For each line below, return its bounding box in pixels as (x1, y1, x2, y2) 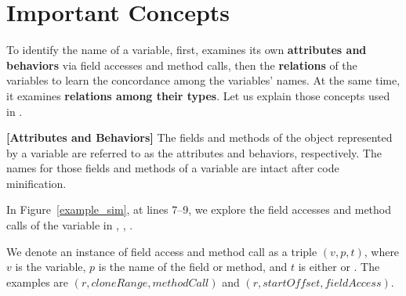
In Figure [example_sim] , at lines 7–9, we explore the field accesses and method (6, 201, 392, 218)
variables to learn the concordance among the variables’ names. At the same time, (6, 72, 401, 88)
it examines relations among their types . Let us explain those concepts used (6, 87, 390, 103)
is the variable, (15, 258, 86, 275)
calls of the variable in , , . (6, 217, 133, 233)
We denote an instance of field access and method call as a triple (6, 243, 317, 259)
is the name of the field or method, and (98, 258, 288, 275)
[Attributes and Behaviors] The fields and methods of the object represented (6, 129, 393, 146)
